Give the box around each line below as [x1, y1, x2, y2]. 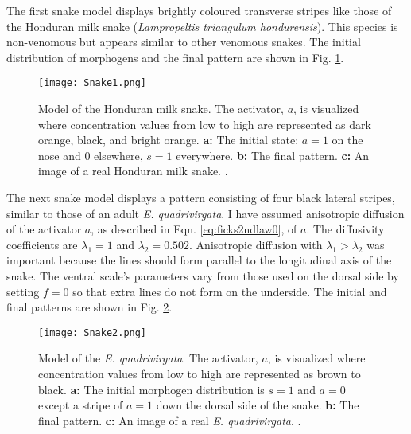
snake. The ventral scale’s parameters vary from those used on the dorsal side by [6, 267, 399, 283]
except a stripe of [38, 397, 123, 413]
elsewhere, [94, 147, 143, 163]
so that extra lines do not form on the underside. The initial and [72, 283, 387, 299]
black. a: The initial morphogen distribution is [38, 381, 265, 397]
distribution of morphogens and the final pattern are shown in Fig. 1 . [6, 49, 344, 65]
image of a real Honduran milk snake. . [38, 162, 228, 179]
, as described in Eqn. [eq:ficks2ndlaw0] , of [91, 221, 297, 237]
